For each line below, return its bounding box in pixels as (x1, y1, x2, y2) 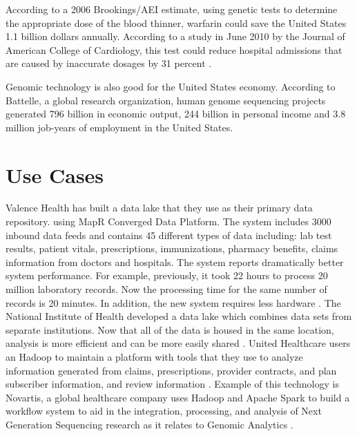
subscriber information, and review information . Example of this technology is (6, 377, 339, 391)
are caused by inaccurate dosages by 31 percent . (6, 56, 212, 70)
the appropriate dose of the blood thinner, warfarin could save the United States (6, 15, 347, 30)
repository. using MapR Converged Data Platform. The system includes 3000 (6, 214, 331, 229)
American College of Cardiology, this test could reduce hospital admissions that (6, 42, 342, 57)
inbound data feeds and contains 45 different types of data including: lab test (6, 227, 332, 242)
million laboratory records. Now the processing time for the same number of (6, 282, 327, 296)
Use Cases (6, 160, 104, 189)
